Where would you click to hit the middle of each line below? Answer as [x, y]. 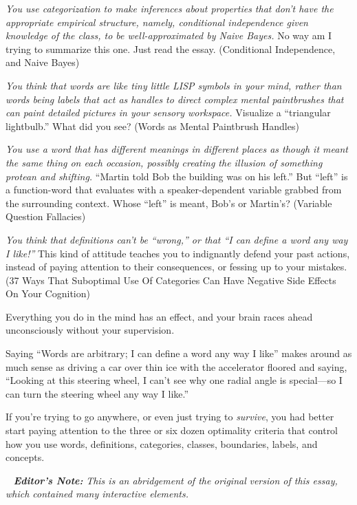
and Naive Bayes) [43, 62]
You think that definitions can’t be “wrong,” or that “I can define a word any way [177, 239]
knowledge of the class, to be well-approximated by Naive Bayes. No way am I [169, 35]
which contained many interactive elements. [97, 494]
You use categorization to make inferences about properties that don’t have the [170, 8]
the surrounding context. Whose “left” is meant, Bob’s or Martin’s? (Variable [169, 203]
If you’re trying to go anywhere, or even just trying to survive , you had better [170, 417]
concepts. [25, 457]
